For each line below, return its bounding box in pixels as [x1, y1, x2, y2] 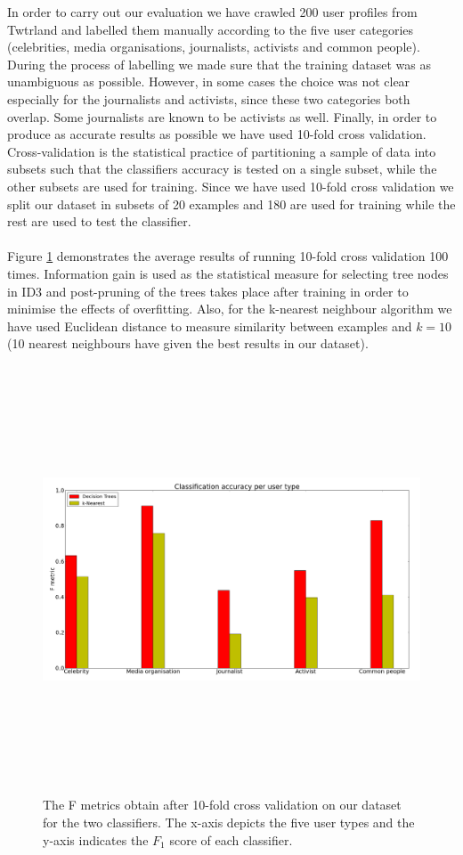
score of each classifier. [169, 830, 293, 849]
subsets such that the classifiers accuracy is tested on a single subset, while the [7, 159, 437, 178]
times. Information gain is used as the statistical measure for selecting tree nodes [7, 264, 449, 282]
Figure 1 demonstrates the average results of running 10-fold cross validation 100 [7, 247, 449, 265]
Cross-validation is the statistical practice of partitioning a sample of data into [7, 142, 436, 160]
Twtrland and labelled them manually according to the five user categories [7, 20, 414, 38]
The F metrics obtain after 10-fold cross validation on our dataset [43, 795, 402, 814]
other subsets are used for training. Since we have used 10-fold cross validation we [7, 176, 454, 195]
